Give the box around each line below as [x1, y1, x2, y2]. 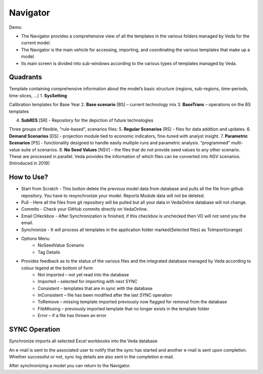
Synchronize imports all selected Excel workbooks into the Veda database [9, 338, 158, 344]
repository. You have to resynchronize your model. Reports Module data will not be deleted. [21, 193, 205, 198]
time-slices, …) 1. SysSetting [9, 92, 67, 98]
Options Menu [21, 235, 50, 241]
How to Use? [9, 173, 48, 181]
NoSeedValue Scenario [38, 242, 84, 248]
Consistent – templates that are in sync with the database [38, 285, 153, 291]
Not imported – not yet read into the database [38, 271, 129, 277]
